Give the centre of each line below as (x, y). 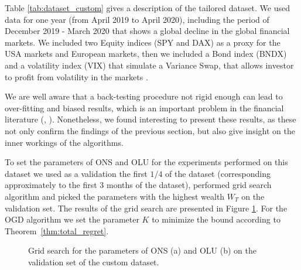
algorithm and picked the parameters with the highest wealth (115, 196)
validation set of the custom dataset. (94, 262)
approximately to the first (51, 185)
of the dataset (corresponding (218, 173)
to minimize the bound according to (216, 219)
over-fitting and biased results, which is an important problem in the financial (144, 107)
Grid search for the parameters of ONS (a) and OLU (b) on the (142, 250)
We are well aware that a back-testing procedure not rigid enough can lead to (144, 96)
